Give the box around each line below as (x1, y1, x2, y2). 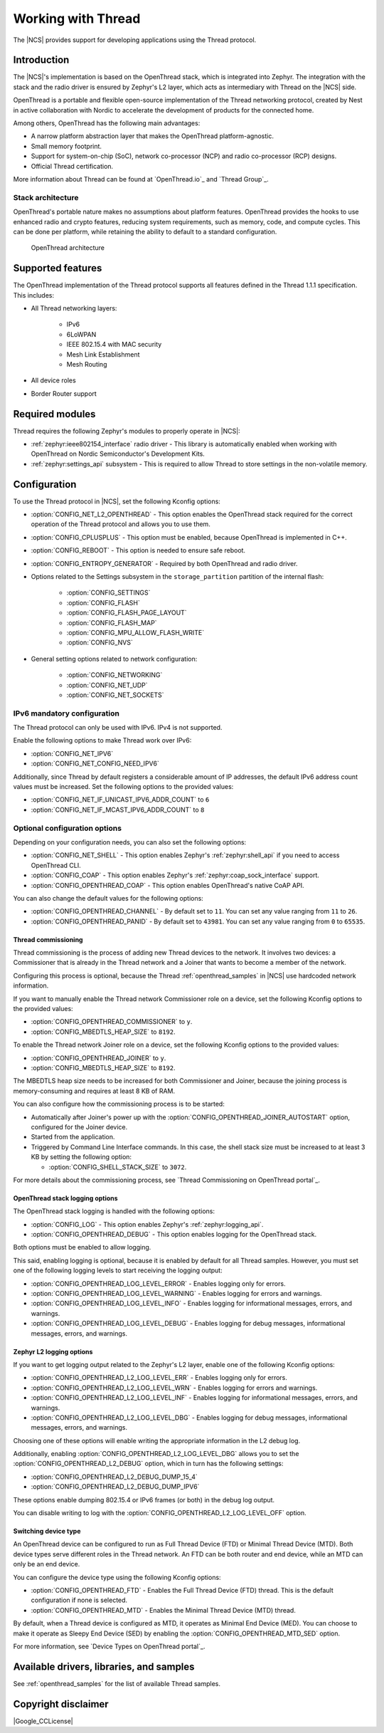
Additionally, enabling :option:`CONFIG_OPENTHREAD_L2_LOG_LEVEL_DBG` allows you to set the (13, 1450, 299, 1458)
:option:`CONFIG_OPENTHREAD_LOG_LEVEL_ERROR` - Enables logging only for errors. (31, 1279, 286, 1288)
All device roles (31, 376, 76, 384)
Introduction (13, 54, 70, 66)
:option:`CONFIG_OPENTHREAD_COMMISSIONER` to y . (31, 1017, 193, 1026)
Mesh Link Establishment (66, 350, 140, 359)
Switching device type (13, 1527, 81, 1536)
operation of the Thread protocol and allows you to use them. (31, 520, 211, 528)
